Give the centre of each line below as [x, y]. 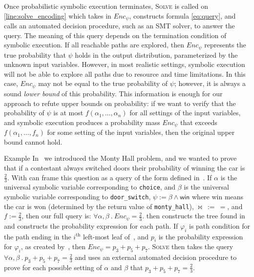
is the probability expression [201, 236]
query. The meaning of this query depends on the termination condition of [115, 35]
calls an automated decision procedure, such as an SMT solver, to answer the [119, 26]
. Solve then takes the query [190, 246]
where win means [218, 197]
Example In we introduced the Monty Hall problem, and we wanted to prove [120, 158]
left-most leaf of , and [116, 236]
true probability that [35, 54]
